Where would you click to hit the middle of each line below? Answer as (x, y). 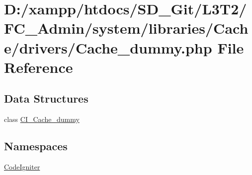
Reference (39, 67)
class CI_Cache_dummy (42, 119)
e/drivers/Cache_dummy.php (108, 47)
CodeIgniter (22, 166)
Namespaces (36, 146)
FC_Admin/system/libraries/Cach (126, 28)
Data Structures (46, 98)
